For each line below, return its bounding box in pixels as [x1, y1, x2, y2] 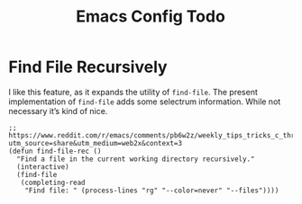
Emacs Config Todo [75, 6, 226, 27]
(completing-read [20, 178, 87, 187]
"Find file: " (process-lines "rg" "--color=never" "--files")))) [24, 186, 279, 195]
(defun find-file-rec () [8, 146, 102, 155]
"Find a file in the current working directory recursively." [16, 155, 255, 164]
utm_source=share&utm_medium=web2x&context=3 [8, 138, 182, 147]
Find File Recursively [8, 57, 168, 77]
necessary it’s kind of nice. [8, 105, 108, 116]
